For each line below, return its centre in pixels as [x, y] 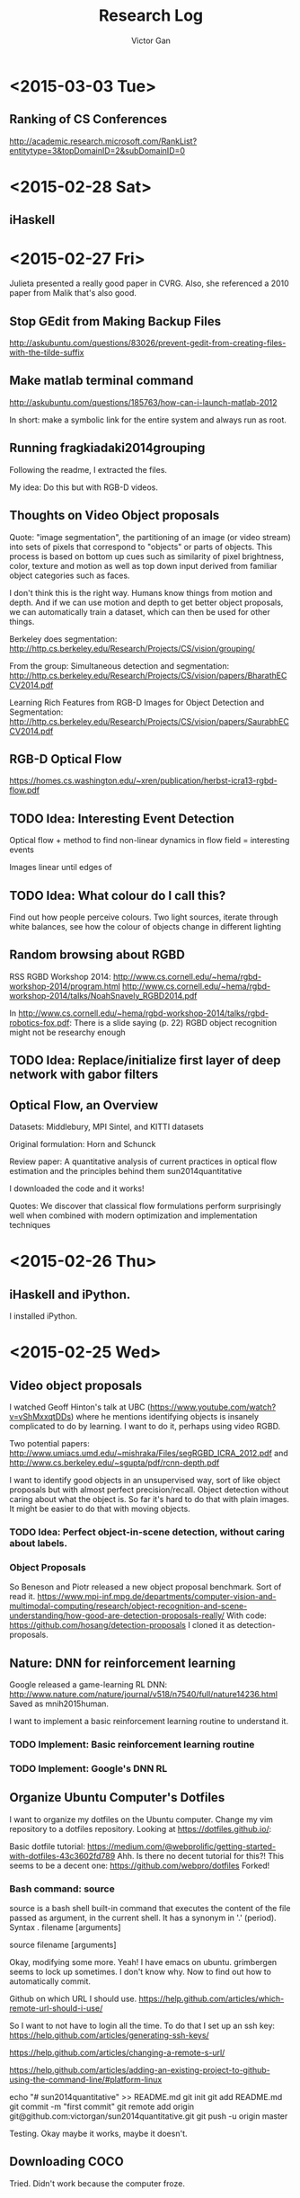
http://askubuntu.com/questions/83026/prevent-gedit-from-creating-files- [148, 343]
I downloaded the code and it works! [77, 1188]
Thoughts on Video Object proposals [115, 516]
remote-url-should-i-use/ [56, 2008]
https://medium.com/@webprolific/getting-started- [181, 1846]
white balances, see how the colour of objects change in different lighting [145, 926]
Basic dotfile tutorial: [47, 1846]
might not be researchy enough [67, 1032]
